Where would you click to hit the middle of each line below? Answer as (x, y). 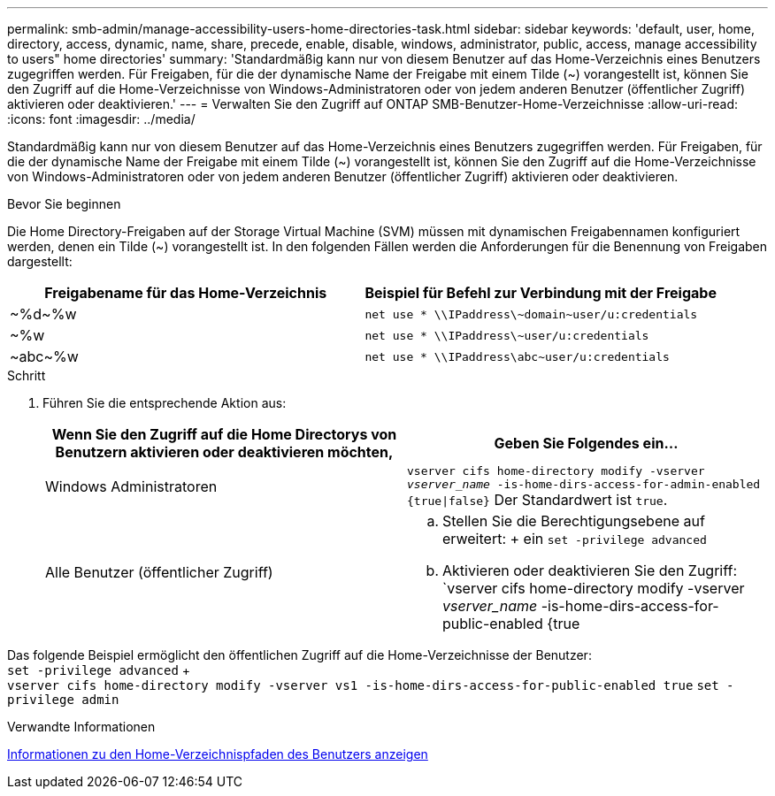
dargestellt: (40, 261)
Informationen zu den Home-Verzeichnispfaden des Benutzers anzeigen (218, 754)
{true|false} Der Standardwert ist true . (537, 500)
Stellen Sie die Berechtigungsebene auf (574, 521)
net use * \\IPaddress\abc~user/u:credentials (517, 356)
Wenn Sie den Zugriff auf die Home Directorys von (224, 434)
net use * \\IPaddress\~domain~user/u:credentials (531, 314)
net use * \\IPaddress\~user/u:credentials (507, 335)
